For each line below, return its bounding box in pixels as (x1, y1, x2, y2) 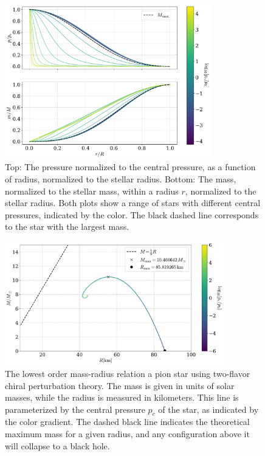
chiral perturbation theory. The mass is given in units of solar (5, 379, 235, 392)
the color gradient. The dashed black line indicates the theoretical (5, 415, 250, 428)
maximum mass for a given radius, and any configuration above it (5, 427, 250, 440)
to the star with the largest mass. (5, 220, 129, 233)
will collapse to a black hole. (5, 439, 110, 452)
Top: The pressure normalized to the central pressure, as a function (5, 161, 256, 173)
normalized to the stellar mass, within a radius (5, 184, 179, 197)
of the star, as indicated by (158, 402, 259, 415)
